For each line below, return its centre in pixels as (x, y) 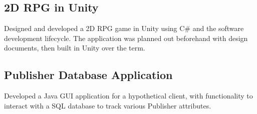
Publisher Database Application (88, 75)
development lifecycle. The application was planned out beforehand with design (126, 38)
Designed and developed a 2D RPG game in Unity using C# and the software (124, 28)
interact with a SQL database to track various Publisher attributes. (108, 105)
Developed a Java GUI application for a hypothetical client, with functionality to (128, 96)
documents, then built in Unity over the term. (75, 48)
